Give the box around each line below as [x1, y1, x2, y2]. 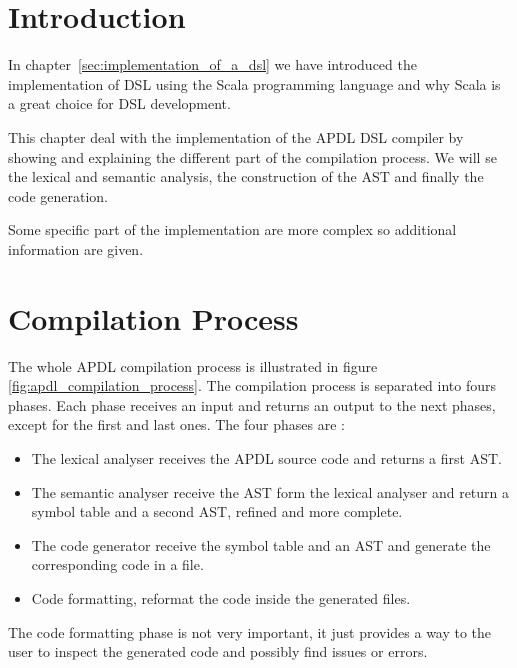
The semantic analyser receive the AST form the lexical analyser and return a [31, 481, 510, 502]
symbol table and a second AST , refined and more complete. [31, 501, 403, 522]
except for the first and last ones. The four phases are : [8, 414, 345, 435]
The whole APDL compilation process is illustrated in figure [8, 355, 378, 376]
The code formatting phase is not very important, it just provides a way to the [8, 621, 492, 642]
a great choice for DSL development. [8, 93, 231, 114]
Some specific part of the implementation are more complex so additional [8, 219, 457, 240]
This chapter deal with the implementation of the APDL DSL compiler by [8, 126, 464, 147]
